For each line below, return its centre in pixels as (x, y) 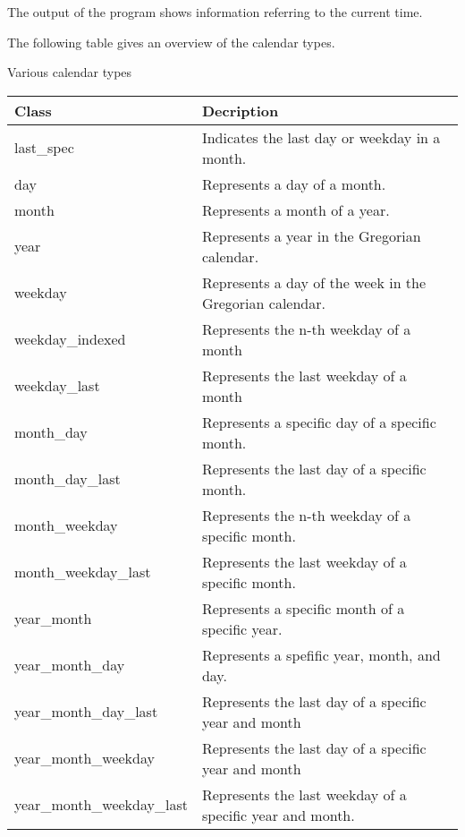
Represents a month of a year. (296, 209)
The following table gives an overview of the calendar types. (171, 42)
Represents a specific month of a (303, 608)
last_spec (44, 148)
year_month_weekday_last (101, 805)
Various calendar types (70, 72)
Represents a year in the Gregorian (311, 235)
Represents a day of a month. (294, 184)
